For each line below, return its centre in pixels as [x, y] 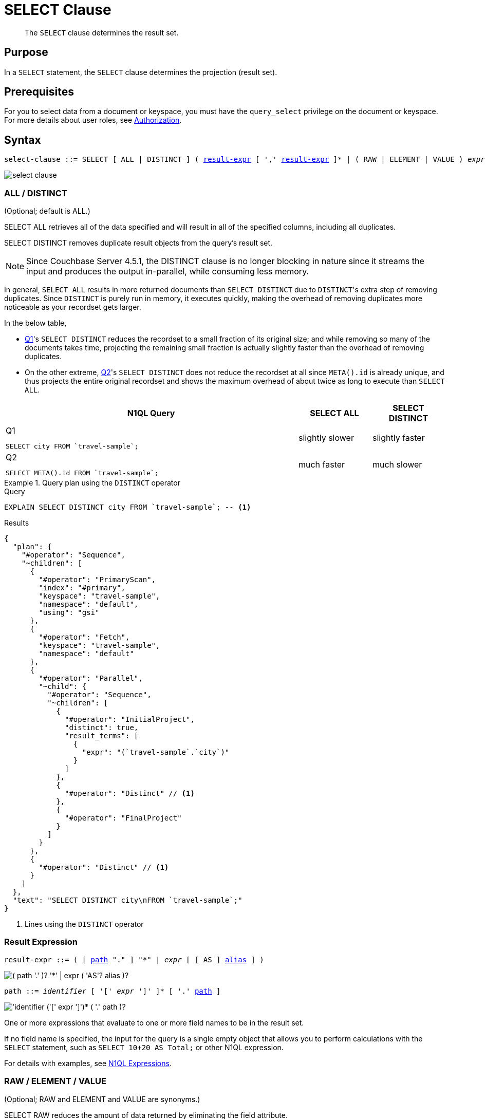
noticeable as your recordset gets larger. [73, 307]
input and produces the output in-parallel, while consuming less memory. [168, 272]
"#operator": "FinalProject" [123, 818]
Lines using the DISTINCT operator [84, 924]
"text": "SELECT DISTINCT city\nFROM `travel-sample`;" [127, 900]
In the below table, [35, 323]
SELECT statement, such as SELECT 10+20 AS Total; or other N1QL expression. [144, 1047]
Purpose [26, 52]
